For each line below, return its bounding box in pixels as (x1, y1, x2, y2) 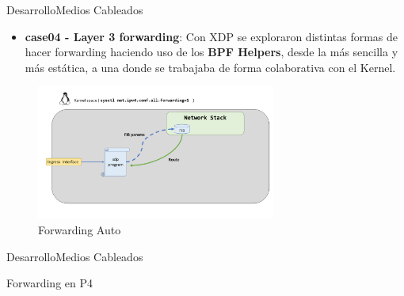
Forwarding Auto (38, 221, 121, 237)
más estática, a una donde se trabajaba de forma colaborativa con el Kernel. (25, 59, 396, 75)
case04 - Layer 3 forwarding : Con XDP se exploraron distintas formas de (25, 28, 398, 44)
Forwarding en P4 (6, 275, 93, 291)
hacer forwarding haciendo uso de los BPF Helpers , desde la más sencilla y (25, 44, 398, 60)
